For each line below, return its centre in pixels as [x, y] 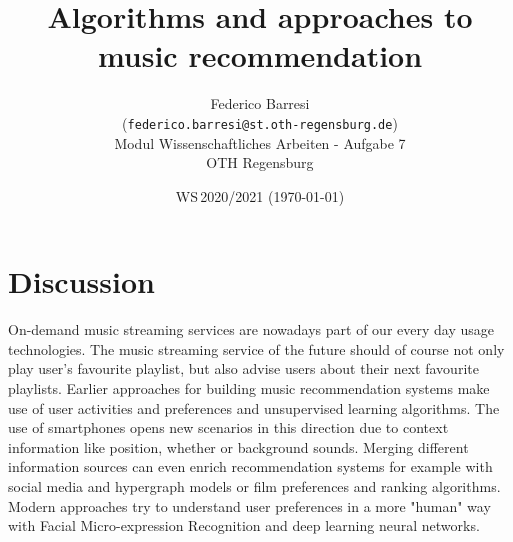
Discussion [81, 281]
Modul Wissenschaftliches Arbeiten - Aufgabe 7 [260, 142]
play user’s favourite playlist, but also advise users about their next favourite [243, 368]
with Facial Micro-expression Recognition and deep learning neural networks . [244, 525]
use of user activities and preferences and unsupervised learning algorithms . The [254, 407]
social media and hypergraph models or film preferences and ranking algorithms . [254, 486]
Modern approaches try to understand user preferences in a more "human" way [249, 505]
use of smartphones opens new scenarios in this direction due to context [228, 427]
